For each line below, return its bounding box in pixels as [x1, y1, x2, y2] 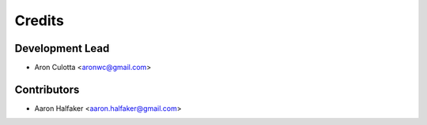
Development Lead [14, 42, 110, 55]
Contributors [14, 83, 80, 96]
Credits [14, 12, 65, 29]
